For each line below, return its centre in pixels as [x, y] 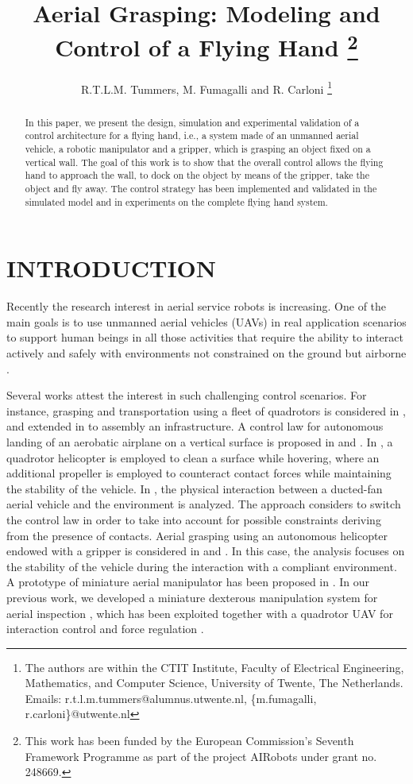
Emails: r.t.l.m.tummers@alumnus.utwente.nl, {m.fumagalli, [171, 698]
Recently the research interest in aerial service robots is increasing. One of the [197, 306]
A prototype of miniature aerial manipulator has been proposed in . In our [188, 582]
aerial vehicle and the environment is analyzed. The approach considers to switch [204, 504]
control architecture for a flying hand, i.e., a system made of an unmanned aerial [192, 135]
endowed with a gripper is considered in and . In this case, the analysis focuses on [206, 551]
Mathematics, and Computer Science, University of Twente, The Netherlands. [214, 683]
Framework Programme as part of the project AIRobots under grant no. [201, 756]
